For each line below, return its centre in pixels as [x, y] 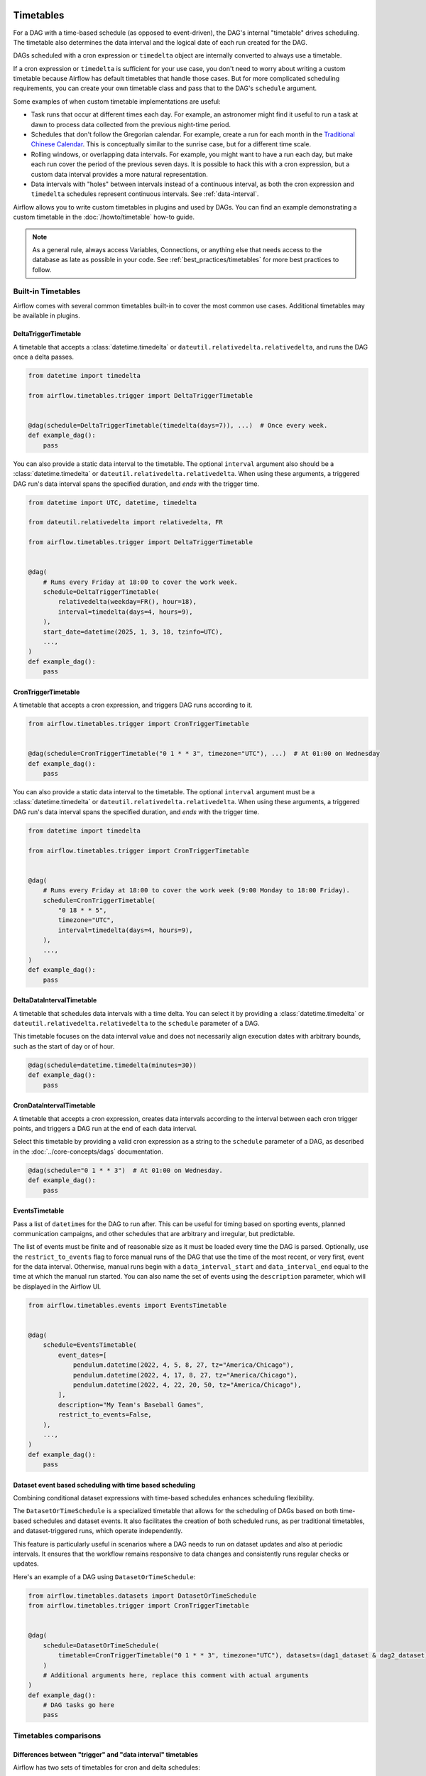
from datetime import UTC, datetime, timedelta [112, 502]
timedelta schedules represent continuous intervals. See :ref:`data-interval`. [145, 194]
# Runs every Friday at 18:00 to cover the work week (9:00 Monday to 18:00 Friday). [197, 890]
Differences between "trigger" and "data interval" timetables [105, 1754]
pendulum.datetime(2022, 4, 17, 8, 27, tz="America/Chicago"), [185, 1375]
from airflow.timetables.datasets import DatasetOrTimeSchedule [142, 1596]
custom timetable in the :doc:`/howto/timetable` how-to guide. [104, 217]
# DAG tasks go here [79, 1705]
